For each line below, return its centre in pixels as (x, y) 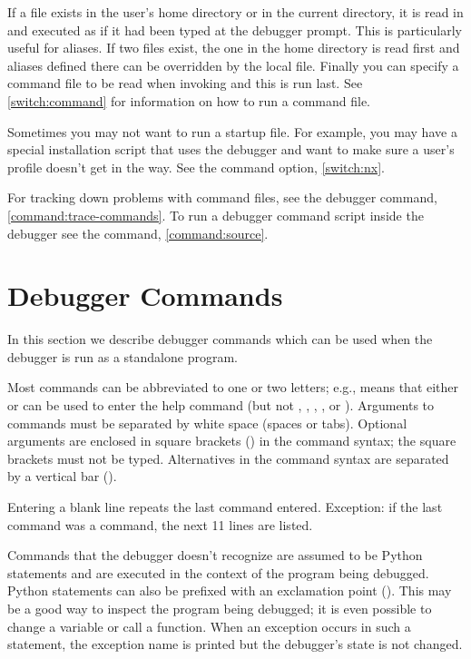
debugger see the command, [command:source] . (138, 233)
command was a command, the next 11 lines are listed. (160, 524)
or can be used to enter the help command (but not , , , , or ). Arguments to (221, 405)
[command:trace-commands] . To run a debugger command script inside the (216, 215)
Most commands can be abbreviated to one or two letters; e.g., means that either (233, 387)
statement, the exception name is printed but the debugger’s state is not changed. (235, 644)
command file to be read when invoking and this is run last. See (185, 83)
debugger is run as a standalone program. (123, 356)
